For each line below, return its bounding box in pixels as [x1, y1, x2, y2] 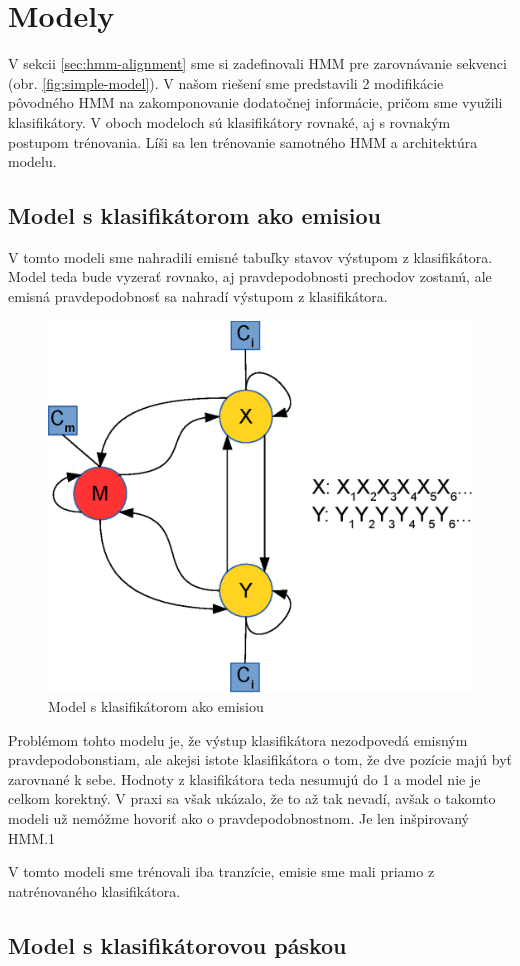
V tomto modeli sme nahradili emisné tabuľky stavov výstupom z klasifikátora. [8, 246, 493, 267]
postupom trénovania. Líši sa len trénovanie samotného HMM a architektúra [8, 131, 478, 152]
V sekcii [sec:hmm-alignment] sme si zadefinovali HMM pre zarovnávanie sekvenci [8, 53, 507, 74]
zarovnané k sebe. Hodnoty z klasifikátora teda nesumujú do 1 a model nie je [8, 768, 481, 789]
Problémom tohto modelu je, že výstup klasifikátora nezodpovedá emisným [8, 729, 468, 750]
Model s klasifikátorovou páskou [8, 929, 347, 960]
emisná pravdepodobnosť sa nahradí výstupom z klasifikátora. [8, 286, 388, 307]
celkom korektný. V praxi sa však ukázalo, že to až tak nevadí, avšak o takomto [8, 788, 496, 809]
